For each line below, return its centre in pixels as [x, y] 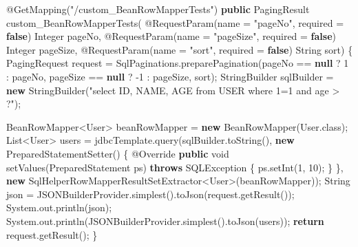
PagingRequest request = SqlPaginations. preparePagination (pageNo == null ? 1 [178, 63]
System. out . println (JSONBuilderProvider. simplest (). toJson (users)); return [165, 221]
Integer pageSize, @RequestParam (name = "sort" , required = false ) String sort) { [180, 49]
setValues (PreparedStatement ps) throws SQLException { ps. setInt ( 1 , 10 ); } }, [175, 167]
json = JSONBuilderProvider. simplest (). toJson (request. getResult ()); [150, 194]
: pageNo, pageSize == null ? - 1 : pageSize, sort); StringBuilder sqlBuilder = [170, 76]
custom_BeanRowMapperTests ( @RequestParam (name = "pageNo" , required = [175, 22]
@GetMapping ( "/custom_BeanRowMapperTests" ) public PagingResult [158, 9]
